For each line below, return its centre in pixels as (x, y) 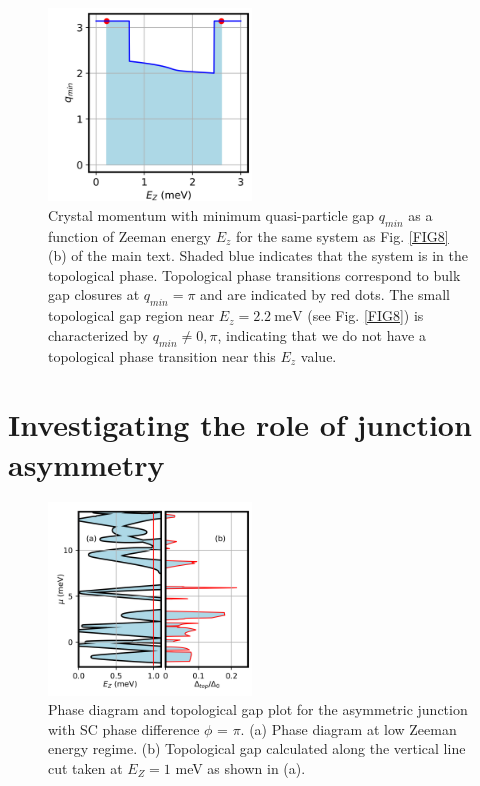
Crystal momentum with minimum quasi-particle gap (211, 214)
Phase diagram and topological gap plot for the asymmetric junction (258, 709)
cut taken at (85, 767)
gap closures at (94, 294)
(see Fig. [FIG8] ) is (365, 315)
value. (318, 355)
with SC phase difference (124, 728)
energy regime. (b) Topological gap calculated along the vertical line (257, 748)
